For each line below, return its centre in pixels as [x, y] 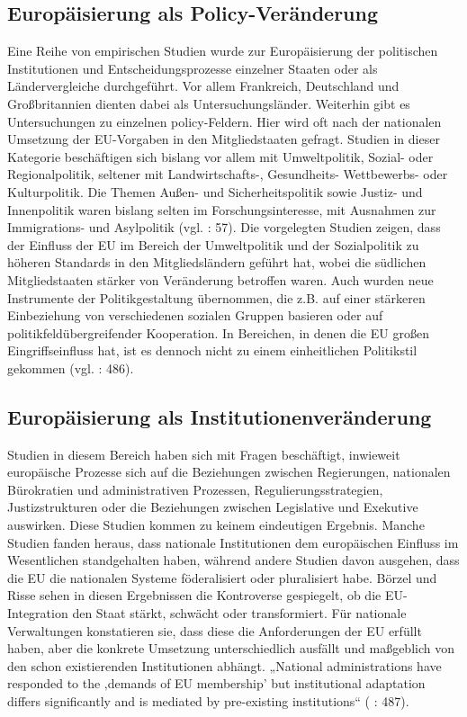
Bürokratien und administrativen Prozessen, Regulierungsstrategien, [195, 489]
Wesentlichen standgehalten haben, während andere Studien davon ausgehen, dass [233, 560]
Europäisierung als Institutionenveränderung [220, 416]
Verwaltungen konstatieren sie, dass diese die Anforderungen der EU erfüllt [215, 630]
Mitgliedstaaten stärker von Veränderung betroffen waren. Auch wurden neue [220, 279]
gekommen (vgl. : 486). [71, 367]
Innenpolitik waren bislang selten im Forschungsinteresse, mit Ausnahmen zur [222, 209]
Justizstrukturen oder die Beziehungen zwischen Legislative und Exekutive [213, 507]
